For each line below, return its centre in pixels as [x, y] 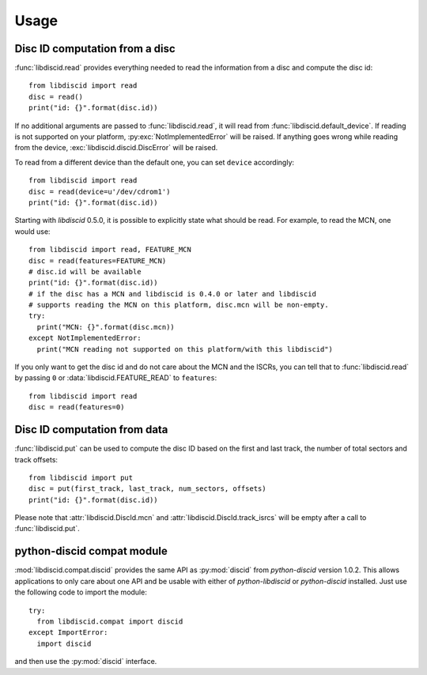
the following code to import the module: [81, 592]
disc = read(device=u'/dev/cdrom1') [100, 191]
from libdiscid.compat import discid [110, 621]
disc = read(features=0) [77, 407]
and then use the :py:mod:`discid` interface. [86, 662]
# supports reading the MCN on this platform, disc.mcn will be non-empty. [179, 305]
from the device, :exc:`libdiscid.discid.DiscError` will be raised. [116, 148]
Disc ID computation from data [91, 430]
